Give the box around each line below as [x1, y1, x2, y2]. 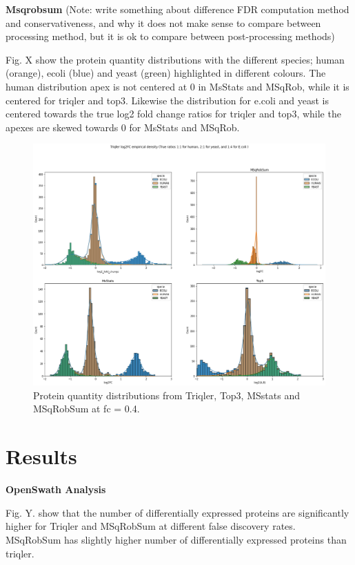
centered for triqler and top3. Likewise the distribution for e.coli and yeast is [6, 93, 329, 107]
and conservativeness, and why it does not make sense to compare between [6, 15, 321, 30]
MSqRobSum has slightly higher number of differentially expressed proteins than [6, 532, 347, 546]
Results [6, 442, 77, 470]
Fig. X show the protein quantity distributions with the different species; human [6, 52, 345, 66]
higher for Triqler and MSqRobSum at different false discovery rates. [6, 519, 296, 533]
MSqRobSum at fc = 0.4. [33, 401, 140, 416]
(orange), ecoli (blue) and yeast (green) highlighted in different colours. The [6, 66, 326, 80]
